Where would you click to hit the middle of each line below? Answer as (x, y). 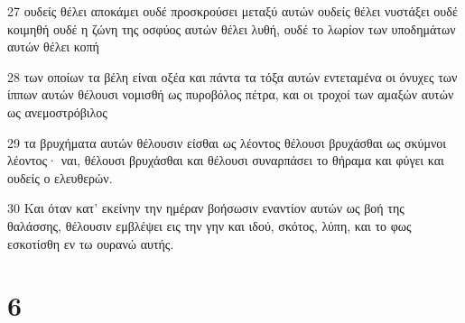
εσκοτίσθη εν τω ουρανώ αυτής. (91, 243)
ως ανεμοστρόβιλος (57, 111)
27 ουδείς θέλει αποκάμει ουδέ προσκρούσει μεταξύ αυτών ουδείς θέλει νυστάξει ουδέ (232, 11)
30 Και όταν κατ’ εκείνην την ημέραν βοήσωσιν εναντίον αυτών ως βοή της (206, 208)
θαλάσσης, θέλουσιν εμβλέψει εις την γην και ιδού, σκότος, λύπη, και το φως (209, 225)
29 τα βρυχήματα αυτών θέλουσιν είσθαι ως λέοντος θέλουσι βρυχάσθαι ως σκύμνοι (227, 142)
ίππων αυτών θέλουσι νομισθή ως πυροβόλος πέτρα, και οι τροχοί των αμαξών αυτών (231, 94)
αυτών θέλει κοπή (53, 46)
